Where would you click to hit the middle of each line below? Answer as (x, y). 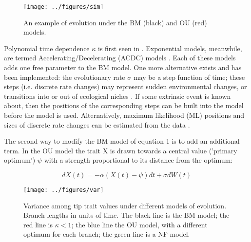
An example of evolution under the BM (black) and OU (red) (115, 22)
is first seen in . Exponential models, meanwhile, (170, 48)
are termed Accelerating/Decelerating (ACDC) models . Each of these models (120, 58)
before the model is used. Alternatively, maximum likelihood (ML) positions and (124, 115)
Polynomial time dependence (47, 48)
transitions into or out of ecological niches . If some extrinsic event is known (117, 96)
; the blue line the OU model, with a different (139, 224)
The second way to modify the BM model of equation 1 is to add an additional (122, 141)
